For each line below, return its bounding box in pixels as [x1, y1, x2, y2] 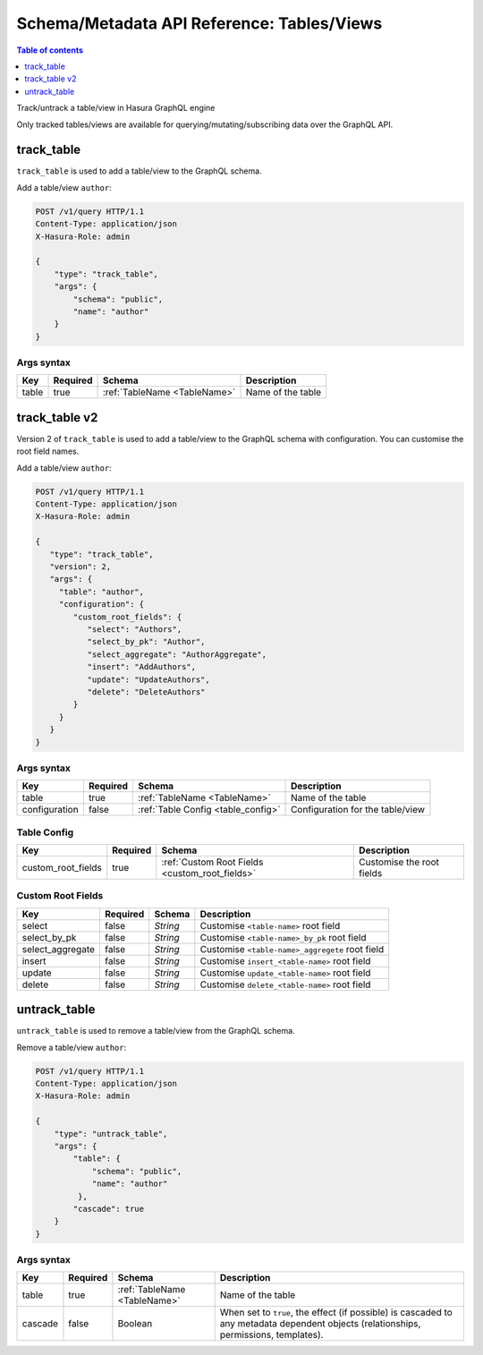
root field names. [16, 446, 80, 456]
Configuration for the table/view [291, 804, 425, 816]
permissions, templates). [219, 1329, 324, 1342]
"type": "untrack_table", [54, 1129, 168, 1138]
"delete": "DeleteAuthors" [87, 686, 206, 697]
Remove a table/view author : [16, 1042, 127, 1052]
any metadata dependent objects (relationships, [219, 1317, 421, 1330]
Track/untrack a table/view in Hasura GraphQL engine [16, 103, 216, 114]
